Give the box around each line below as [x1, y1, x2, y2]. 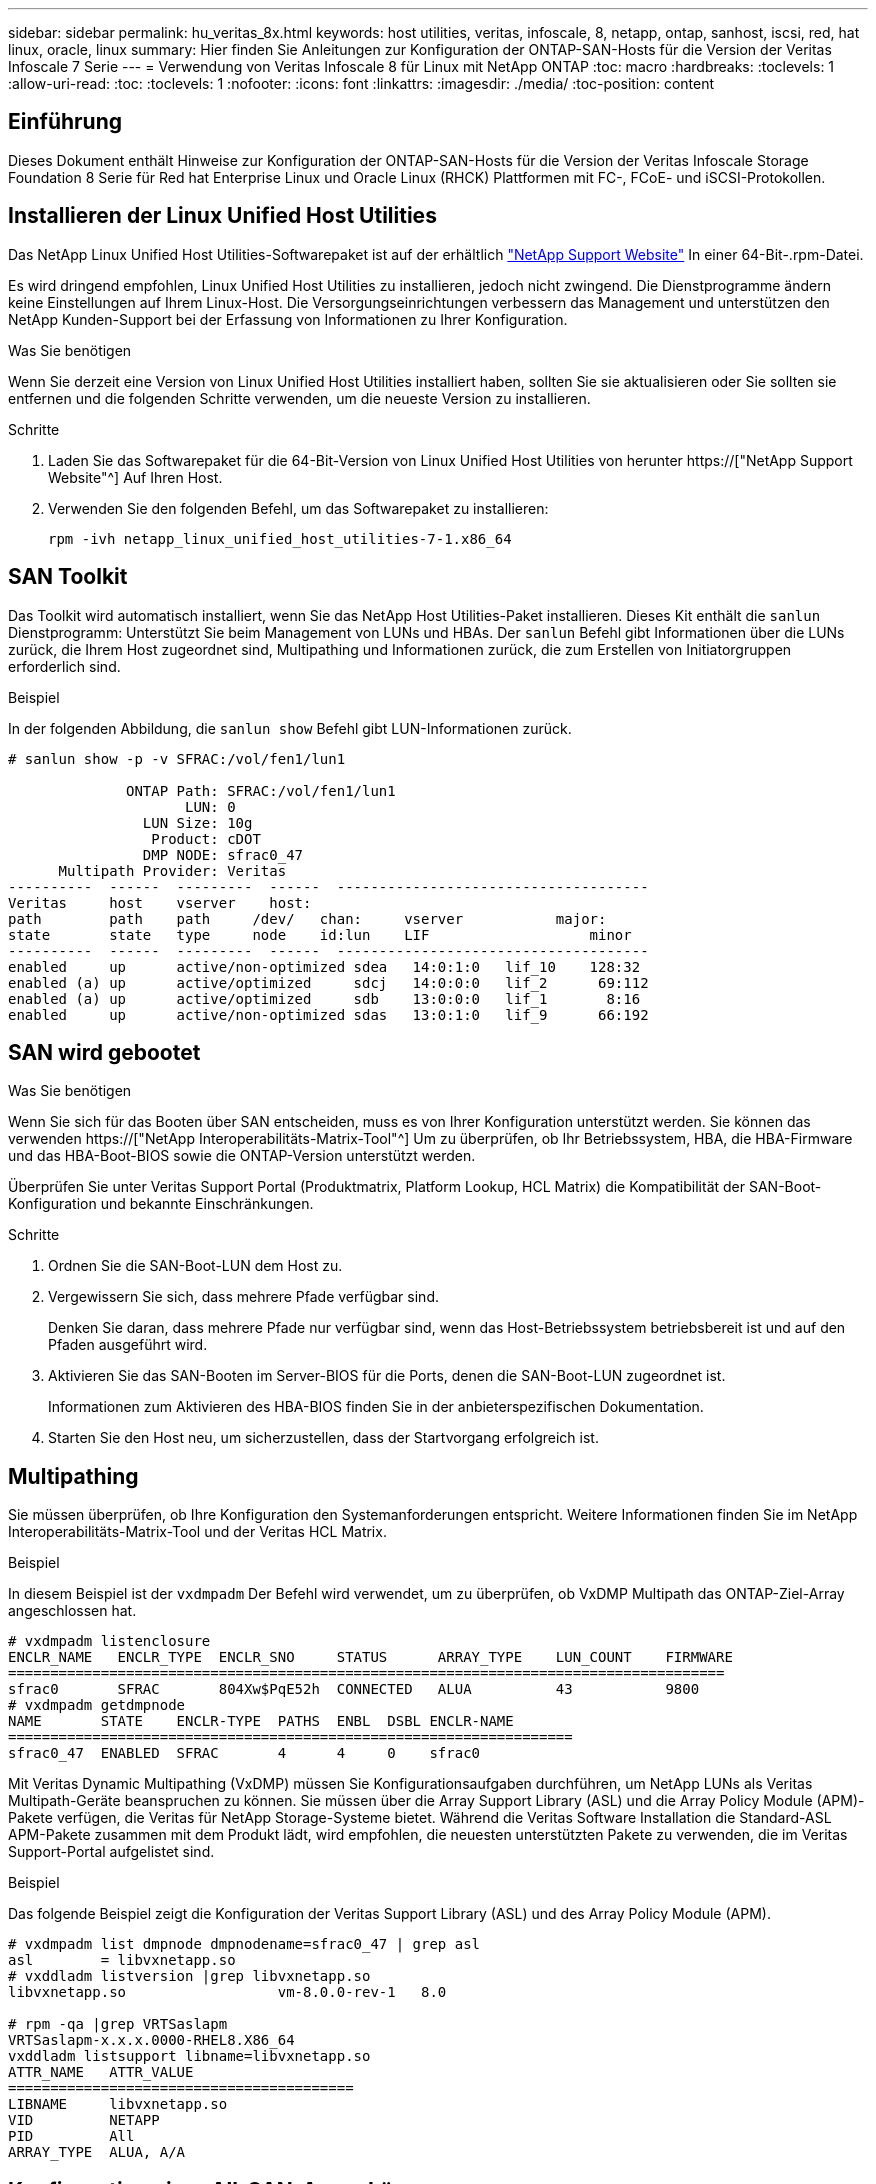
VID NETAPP [8, 2112, 160, 2129]
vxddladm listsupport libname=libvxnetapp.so [8, 2048, 371, 2065]
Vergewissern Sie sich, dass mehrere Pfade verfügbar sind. [48, 1288, 439, 1306]
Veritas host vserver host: [8, 894, 312, 911]
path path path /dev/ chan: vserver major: [8, 910, 607, 927]
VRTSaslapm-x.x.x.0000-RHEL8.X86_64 [8, 2032, 295, 2049]
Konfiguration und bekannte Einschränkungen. [8, 1195, 314, 1213]
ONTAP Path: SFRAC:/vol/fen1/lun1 [126, 782, 396, 799]
